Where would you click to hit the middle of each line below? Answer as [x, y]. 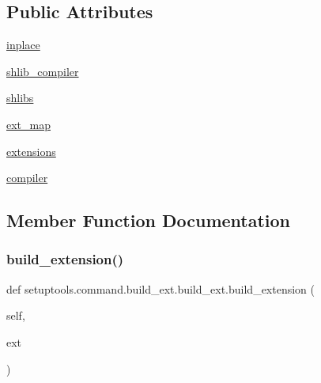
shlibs [20, 98]
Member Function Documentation [149, 220]
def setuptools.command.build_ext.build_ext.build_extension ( [160, 288]
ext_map [28, 124]
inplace [23, 45]
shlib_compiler [43, 71]
